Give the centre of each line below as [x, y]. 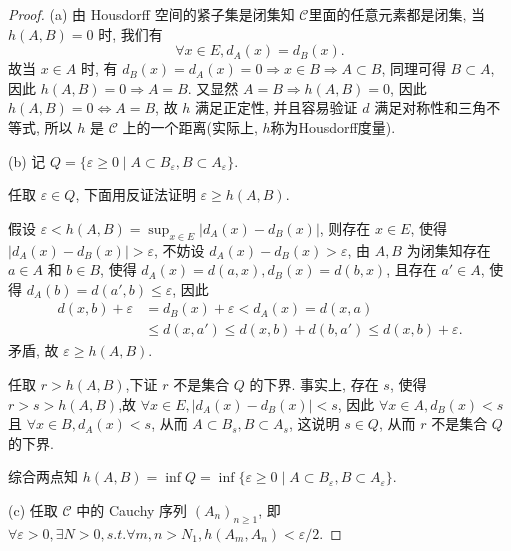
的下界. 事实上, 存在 [314, 383]
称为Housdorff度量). [333, 126]
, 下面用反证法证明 [135, 194]
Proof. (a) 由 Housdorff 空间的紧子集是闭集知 [151, 14]
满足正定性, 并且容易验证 [276, 107]
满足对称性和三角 [430, 107]
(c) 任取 [33, 509]
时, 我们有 [130, 33]
